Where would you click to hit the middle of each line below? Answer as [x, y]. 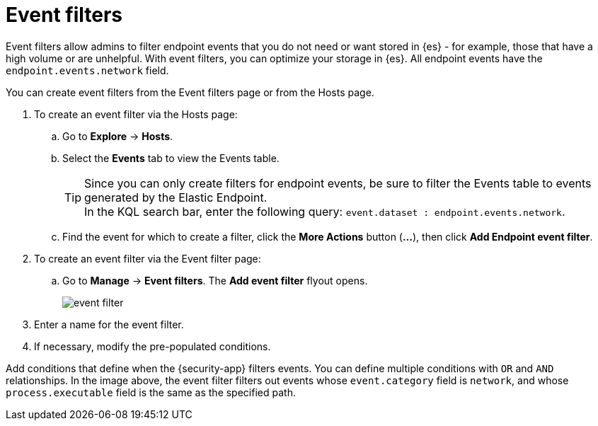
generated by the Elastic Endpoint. [176, 197]
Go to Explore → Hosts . [118, 136]
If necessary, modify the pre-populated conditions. [153, 346]
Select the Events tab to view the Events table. [171, 158]
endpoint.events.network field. [87, 70]
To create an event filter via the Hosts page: [136, 114]
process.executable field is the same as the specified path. [151, 392]
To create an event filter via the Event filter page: [148, 258]
